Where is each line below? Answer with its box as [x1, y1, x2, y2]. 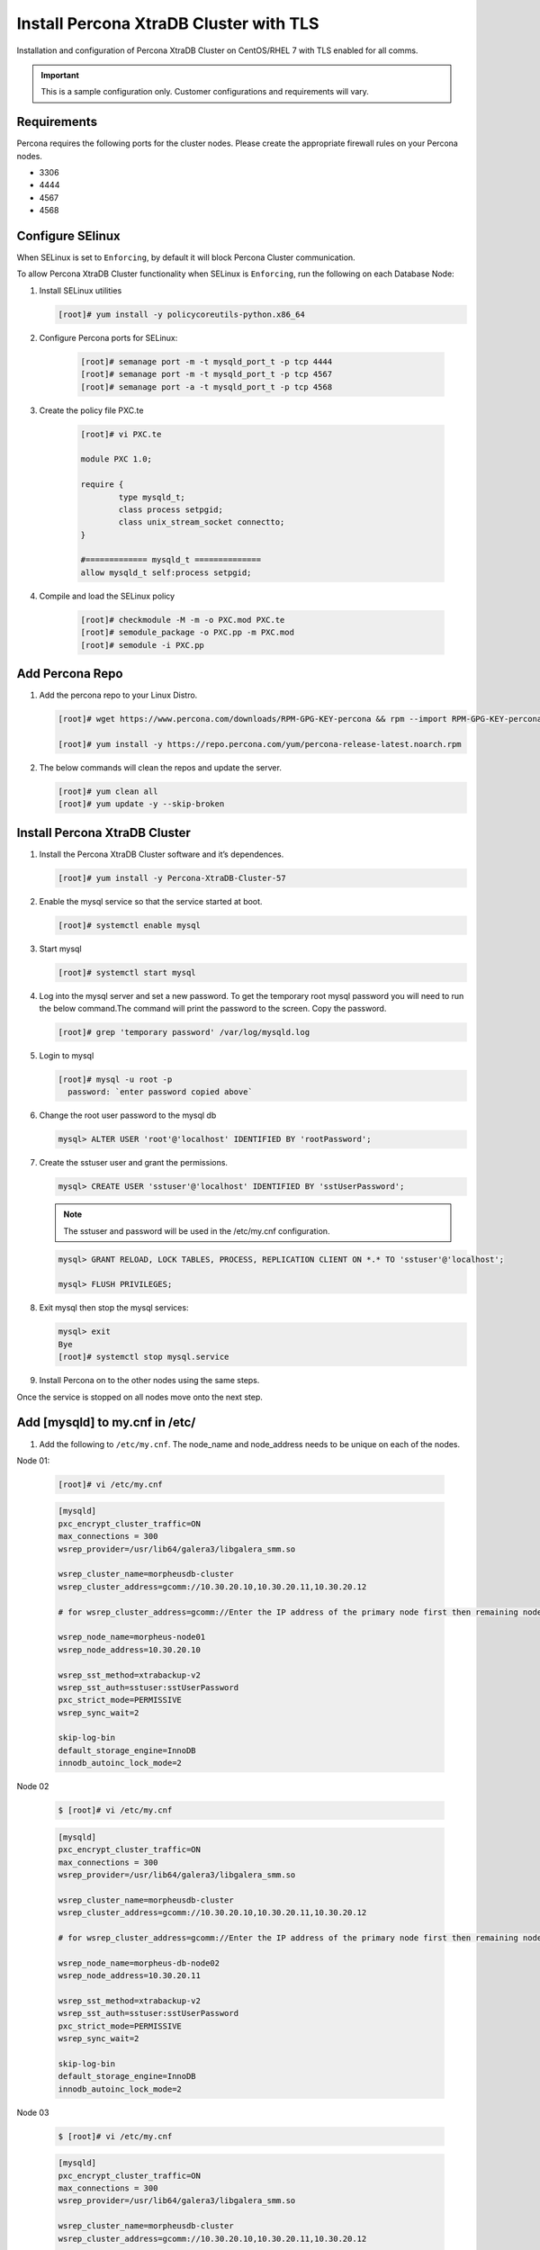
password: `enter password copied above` [67, 1087, 254, 1097]
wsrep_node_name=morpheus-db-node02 [58, 1957, 220, 1968]
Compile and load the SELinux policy [39, 590, 175, 601]
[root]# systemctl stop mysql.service [58, 1352, 229, 1363]
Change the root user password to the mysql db [39, 1110, 217, 1120]
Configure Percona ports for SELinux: [39, 332, 178, 343]
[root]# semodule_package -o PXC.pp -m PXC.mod [80, 627, 294, 638]
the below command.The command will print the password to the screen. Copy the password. [39, 1003, 387, 1014]
